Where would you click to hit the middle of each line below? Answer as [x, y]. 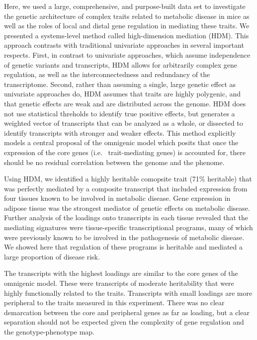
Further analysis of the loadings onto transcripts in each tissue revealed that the [126, 217]
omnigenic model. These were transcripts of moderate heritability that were [119, 283]
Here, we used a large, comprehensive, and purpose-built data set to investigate [125, 6]
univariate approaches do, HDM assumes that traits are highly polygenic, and [122, 94]
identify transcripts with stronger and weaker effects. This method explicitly [120, 132]
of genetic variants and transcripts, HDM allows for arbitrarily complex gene [121, 64]
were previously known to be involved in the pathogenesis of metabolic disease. [124, 237]
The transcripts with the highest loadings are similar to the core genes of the [121, 273]
